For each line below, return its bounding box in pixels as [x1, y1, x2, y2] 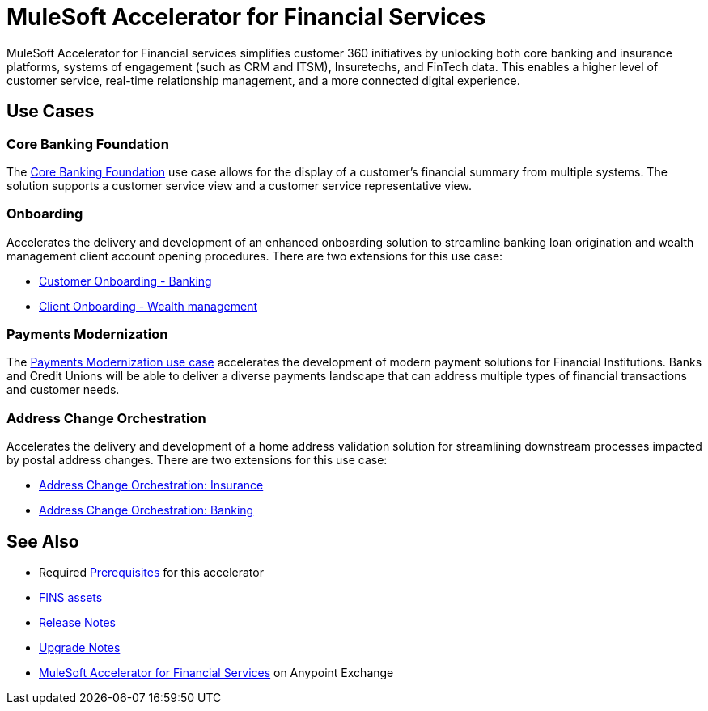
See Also [6, 531, 79, 552]
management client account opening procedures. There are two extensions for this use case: [6, 248, 503, 263]
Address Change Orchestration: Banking [39, 503, 254, 518]
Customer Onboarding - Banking [39, 273, 212, 288]
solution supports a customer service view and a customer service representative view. [6, 178, 472, 193]
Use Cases [6, 101, 95, 122]
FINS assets [39, 590, 103, 605]
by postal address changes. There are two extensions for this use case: [6, 453, 388, 468]
